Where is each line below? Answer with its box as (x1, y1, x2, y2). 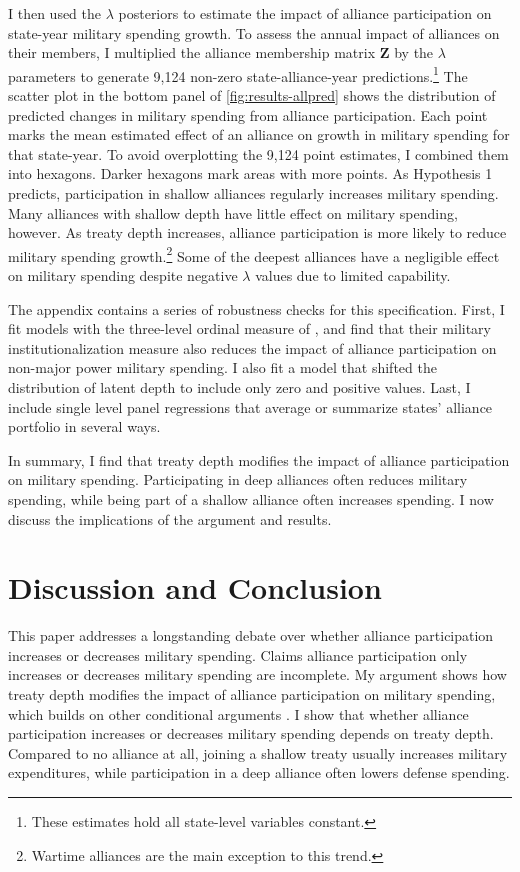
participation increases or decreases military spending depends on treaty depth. (8, 723, 494, 744)
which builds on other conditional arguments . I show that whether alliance (8, 703, 469, 724)
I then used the (8, 3, 102, 23)
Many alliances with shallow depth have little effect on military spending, (8, 202, 458, 223)
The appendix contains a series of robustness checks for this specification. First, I (8, 298, 505, 319)
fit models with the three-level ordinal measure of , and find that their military (8, 318, 491, 339)
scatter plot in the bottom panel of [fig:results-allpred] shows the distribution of (8, 85, 496, 106)
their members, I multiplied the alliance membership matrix (8, 42, 376, 63)
